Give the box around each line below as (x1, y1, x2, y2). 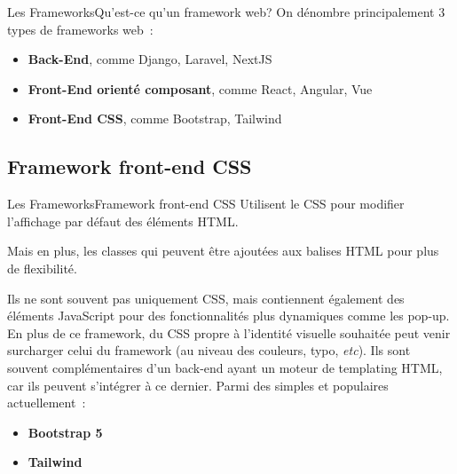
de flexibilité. (7, 258, 77, 277)
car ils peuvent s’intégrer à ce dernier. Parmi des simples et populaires (7, 375, 389, 394)
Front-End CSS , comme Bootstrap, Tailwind (28, 109, 282, 128)
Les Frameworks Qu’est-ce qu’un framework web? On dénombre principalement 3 (7, 3, 445, 20)
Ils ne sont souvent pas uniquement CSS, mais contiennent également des (7, 288, 405, 307)
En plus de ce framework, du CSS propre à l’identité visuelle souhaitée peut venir (7, 323, 451, 342)
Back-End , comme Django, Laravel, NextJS (28, 50, 272, 68)
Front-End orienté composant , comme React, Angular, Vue (28, 79, 373, 98)
